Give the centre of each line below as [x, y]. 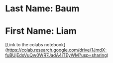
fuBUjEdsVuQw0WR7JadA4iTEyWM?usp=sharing [56, 55]
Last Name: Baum [42, 9]
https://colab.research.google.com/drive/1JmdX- [57, 50]
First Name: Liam [41, 31]
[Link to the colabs [24, 45]
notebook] [55, 45]
